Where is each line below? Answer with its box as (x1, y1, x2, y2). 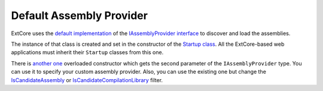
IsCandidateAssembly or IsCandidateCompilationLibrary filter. (11, 76, 163, 83)
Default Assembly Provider (11, 9, 148, 22)
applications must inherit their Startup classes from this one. (11, 49, 164, 56)
